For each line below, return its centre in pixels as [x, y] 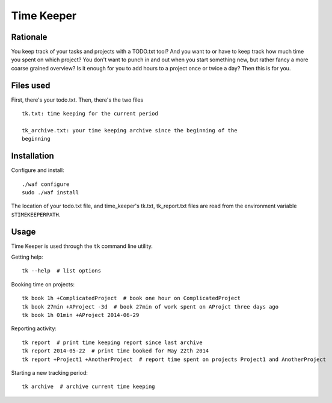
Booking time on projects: [43, 284]
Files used [31, 85]
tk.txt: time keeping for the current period [90, 114]
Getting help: [27, 257]
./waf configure [46, 184]
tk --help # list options [62, 271]
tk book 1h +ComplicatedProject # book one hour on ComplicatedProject [131, 298]
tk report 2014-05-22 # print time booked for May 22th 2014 [115, 351]
